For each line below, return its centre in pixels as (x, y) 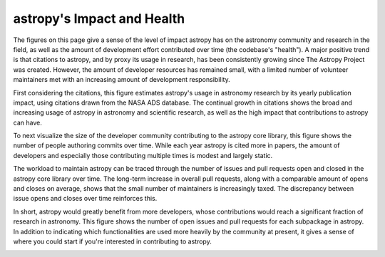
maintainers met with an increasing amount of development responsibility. (122, 80)
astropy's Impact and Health (99, 19)
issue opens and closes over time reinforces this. (85, 199)
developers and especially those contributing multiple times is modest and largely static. (143, 155)
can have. (27, 122)
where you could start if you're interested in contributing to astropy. (112, 241)
